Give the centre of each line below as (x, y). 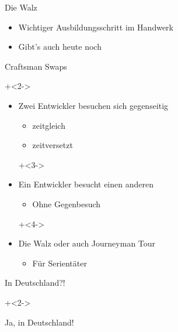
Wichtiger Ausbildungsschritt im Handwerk (96, 27)
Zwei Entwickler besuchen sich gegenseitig (93, 105)
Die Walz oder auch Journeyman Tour (87, 243)
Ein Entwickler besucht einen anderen (86, 184)
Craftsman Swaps (36, 66)
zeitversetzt (53, 145)
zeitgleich (49, 125)
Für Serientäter (60, 263)
